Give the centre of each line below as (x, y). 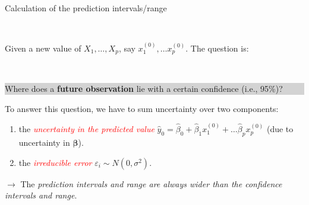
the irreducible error (55, 162)
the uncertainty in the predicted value (86, 129)
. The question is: (217, 48)
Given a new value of (43, 48)
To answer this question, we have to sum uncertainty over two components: (142, 108)
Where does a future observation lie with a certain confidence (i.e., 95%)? (144, 89)
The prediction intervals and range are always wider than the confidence (151, 183)
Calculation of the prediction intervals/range (86, 8)
